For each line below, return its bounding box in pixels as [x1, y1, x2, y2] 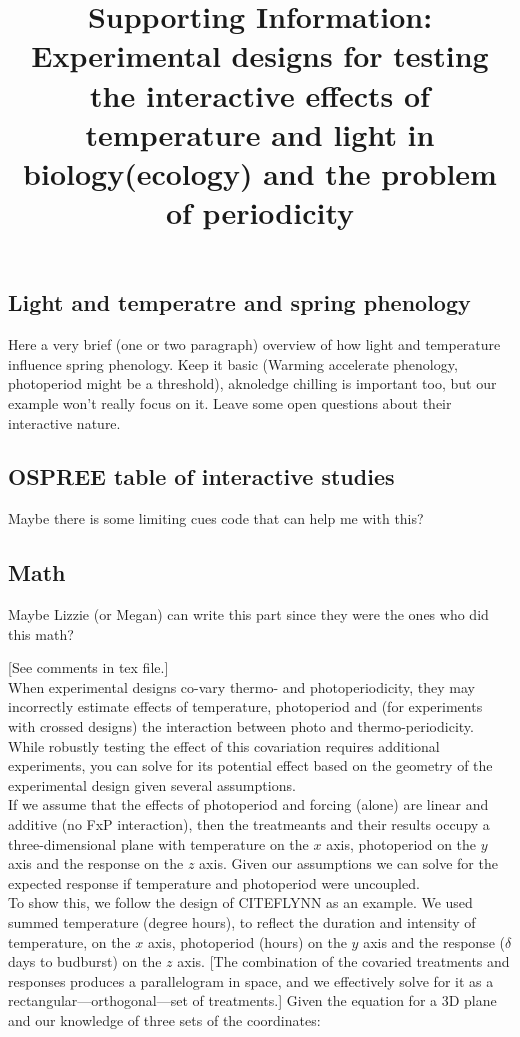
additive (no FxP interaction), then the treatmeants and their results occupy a [8, 814, 490, 835]
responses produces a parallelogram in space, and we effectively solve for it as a [8, 970, 494, 991]
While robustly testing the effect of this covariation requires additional [8, 735, 440, 756]
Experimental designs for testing [31, 35, 489, 76]
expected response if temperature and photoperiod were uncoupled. [8, 872, 420, 893]
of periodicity [165, 192, 355, 233]
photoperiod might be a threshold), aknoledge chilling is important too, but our [8, 373, 497, 394]
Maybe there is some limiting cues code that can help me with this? [8, 508, 424, 529]
